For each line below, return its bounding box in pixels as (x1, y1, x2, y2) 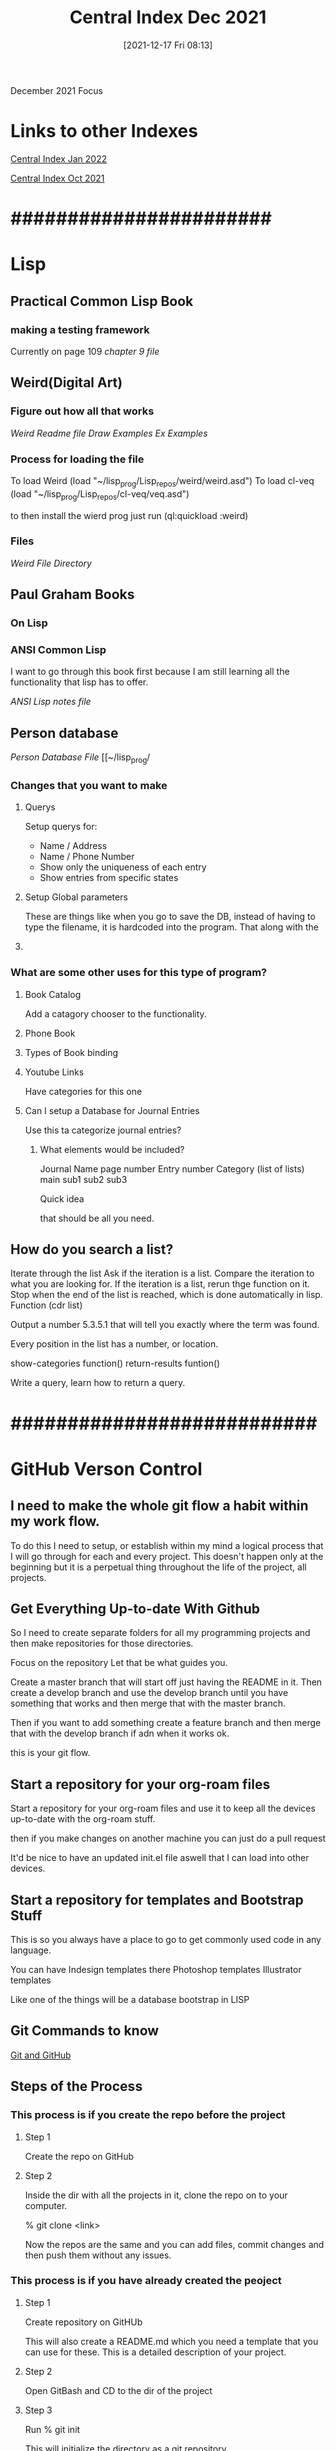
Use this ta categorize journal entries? (24, 1124, 182, 1136)
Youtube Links (24, 1066, 85, 1078)
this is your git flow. (10, 1747, 91, 1759)
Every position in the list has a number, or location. (10, 1338, 219, 1350)
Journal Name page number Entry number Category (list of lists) (39, 1162, 305, 1175)
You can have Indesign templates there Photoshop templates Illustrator (10, 1964, 302, 1976)
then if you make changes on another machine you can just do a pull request (10, 1832, 326, 1845)
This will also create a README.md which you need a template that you (24, 2335, 319, 2347)
